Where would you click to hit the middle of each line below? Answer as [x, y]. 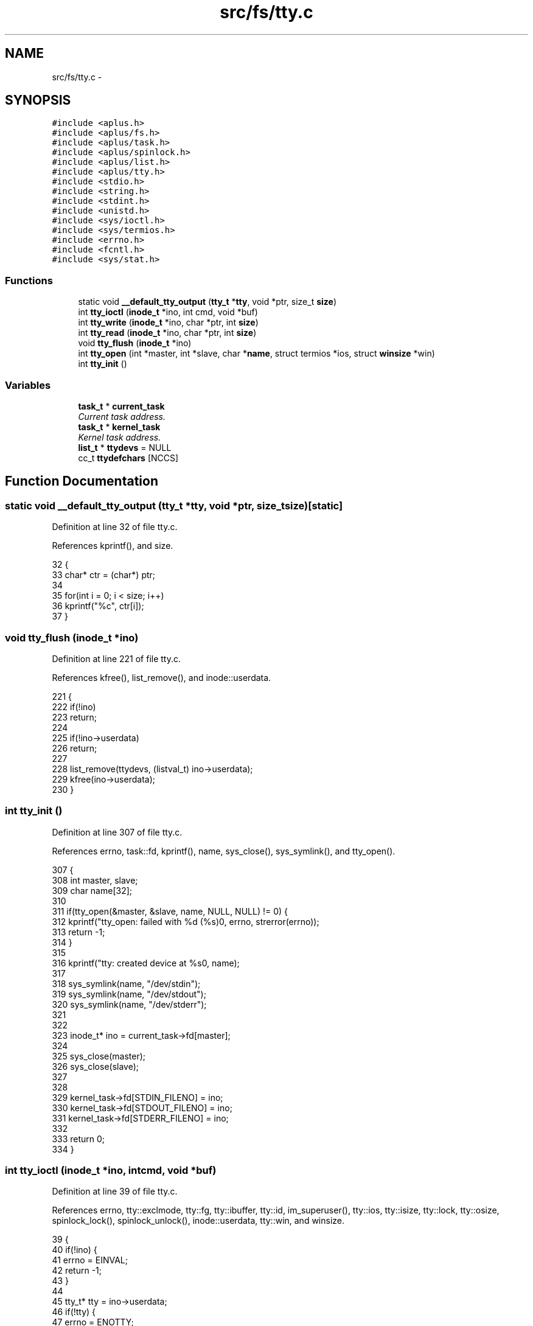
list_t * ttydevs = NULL [125, 447]
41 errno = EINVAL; [90, 1260]
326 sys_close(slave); [96, 1066]
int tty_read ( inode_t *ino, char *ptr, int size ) [167, 333]
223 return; [75, 717]
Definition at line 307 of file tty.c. [117, 832]
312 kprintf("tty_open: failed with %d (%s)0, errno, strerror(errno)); [186, 921]
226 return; [75, 748]
